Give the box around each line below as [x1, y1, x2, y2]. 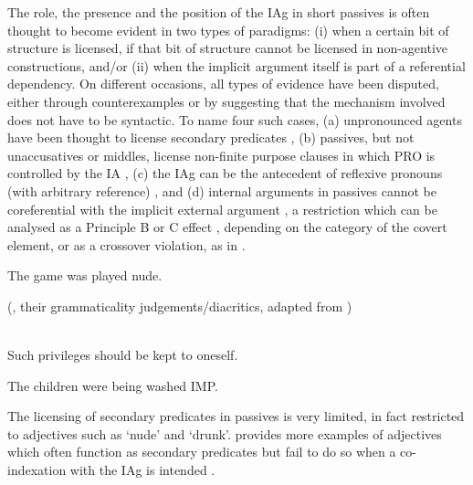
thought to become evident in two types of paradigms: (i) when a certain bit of [7, 20, 449, 39]
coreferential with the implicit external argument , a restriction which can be [7, 199, 437, 218]
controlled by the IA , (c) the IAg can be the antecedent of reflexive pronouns [7, 163, 443, 183]
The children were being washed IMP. [7, 375, 218, 395]
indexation [7, 460, 67, 480]
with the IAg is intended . [69, 460, 215, 480]
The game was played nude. [7, 266, 163, 285]
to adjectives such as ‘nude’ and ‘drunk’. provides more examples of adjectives [7, 424, 442, 443]
